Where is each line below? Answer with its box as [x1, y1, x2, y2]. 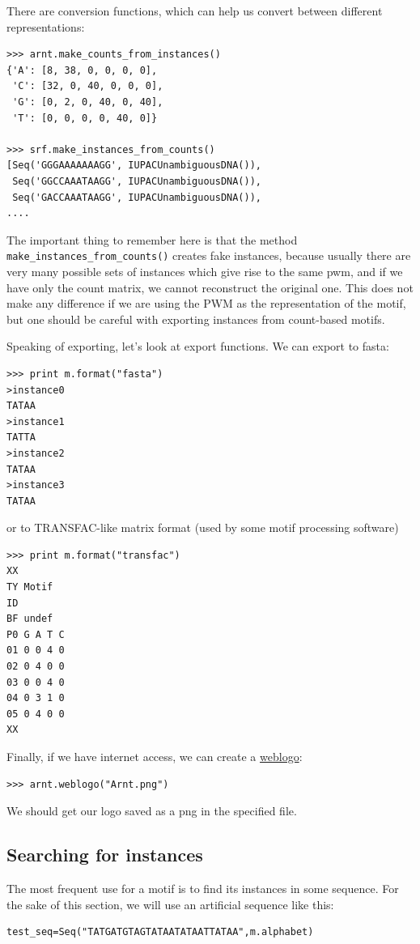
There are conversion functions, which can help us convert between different [6, 2, 383, 19]
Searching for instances [6, 842, 203, 867]
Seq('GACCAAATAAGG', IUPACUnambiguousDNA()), [12, 191, 261, 203]
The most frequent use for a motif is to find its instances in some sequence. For [6, 879, 399, 896]
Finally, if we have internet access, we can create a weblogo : [6, 748, 303, 764]
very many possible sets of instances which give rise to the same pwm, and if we [6, 262, 403, 279]
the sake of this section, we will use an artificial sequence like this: [6, 895, 334, 912]
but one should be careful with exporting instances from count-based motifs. [6, 310, 385, 327]
